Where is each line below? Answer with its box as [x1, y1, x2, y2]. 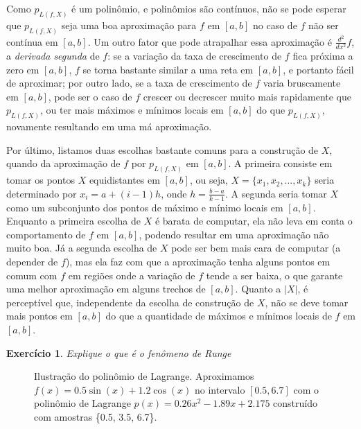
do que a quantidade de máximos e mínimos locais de [105, 308, 332, 323]
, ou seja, [189, 173, 228, 187]
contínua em [6, 34, 58, 49]
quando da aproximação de [6, 156, 121, 170]
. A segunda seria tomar [224, 186, 327, 200]
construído [273, 396, 317, 410]
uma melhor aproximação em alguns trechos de [6, 281, 206, 296]
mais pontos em [6, 308, 73, 323]
